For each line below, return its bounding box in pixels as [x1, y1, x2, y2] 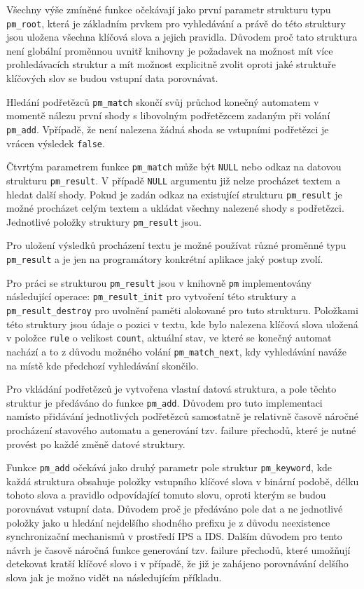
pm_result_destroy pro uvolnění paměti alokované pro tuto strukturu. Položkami [6, 302, 358, 317]
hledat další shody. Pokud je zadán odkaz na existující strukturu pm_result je [6, 187, 342, 201]
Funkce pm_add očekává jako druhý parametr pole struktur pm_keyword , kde [6, 460, 332, 475]
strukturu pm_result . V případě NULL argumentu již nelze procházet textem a [6, 172, 341, 187]
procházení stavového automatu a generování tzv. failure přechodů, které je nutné [6, 422, 356, 437]
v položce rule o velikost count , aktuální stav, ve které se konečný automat [6, 330, 332, 345]
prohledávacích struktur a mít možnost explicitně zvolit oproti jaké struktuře [6, 57, 336, 72]
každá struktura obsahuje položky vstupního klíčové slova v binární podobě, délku [6, 473, 359, 488]
